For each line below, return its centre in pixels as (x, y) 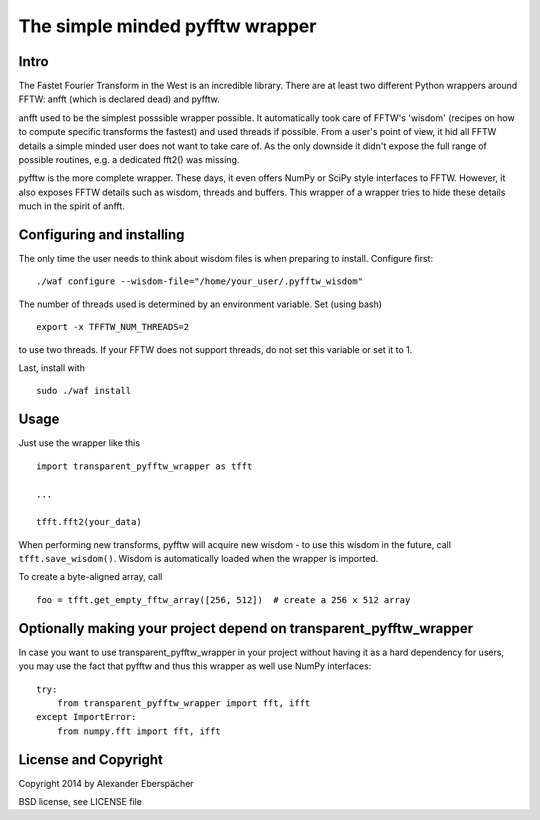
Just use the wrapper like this (79, 443)
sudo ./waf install (84, 391)
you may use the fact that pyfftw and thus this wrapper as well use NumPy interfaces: (195, 666)
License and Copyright (91, 759)
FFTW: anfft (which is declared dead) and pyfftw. (119, 99)
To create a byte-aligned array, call (90, 577)
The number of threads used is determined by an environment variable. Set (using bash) (200, 304)
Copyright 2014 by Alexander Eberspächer (106, 783)
